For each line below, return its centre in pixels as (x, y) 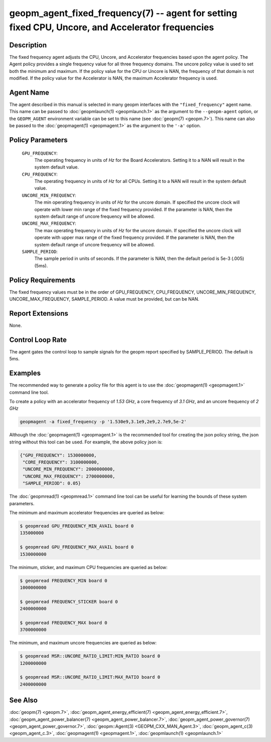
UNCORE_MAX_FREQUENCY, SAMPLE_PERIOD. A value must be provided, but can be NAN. (104, 299)
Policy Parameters (38, 140)
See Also (23, 701)
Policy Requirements (42, 280)
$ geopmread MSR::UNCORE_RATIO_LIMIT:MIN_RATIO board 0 (90, 656)
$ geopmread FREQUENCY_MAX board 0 (63, 623)
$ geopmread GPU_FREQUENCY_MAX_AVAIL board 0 (77, 547)
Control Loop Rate (38, 340)
